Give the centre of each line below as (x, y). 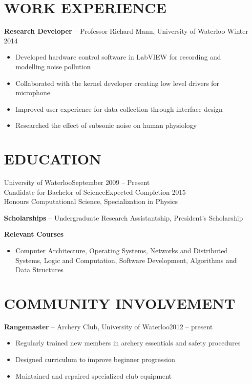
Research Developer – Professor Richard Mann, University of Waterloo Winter (126, 31)
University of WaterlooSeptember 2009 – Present (77, 182)
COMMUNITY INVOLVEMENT (120, 303)
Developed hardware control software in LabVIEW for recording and (118, 57)
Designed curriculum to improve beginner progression (95, 359)
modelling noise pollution (53, 66)
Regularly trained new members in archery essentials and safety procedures (128, 343)
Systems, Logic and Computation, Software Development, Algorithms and (126, 260)
